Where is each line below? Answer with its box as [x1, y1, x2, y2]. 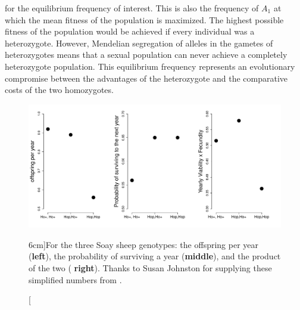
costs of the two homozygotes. [5, 83, 114, 96]
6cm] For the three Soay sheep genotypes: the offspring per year [29, 238, 259, 250]
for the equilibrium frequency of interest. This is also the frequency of [5, 2, 259, 14]
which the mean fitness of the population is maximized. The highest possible [5, 13, 284, 26]
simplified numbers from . [29, 273, 122, 286]
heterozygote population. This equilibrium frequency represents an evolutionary [5, 60, 295, 72]
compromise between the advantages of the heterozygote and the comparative [5, 72, 288, 84]
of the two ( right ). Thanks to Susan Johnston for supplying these [29, 261, 272, 274]
